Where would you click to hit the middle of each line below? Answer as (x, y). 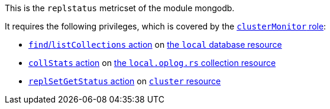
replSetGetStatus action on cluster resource (125, 81)
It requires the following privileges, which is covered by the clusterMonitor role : (166, 26)
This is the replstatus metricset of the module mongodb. (120, 8)
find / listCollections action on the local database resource (155, 44)
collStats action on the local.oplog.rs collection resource (152, 63)
